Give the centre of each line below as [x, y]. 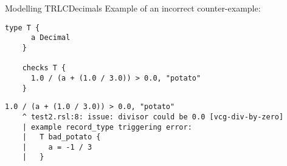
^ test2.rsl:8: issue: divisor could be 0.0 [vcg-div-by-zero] [153, 117]
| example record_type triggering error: [107, 127]
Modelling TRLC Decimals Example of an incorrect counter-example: [133, 8]
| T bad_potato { [61, 137]
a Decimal [50, 38]
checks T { [44, 68]
